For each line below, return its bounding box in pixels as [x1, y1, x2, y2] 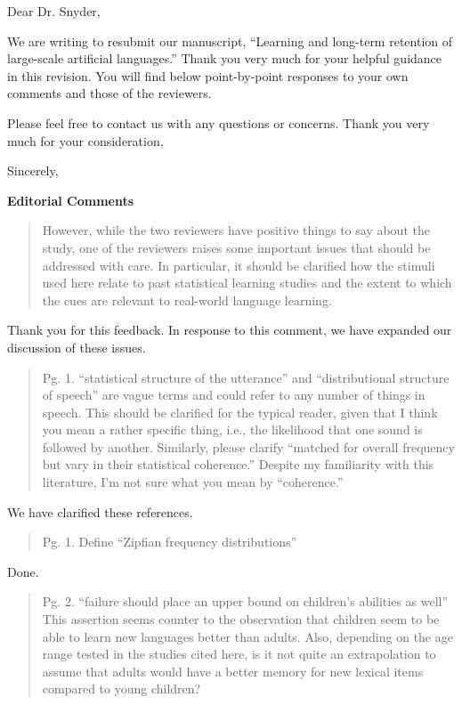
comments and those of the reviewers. [7, 84, 212, 102]
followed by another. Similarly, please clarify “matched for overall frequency [42, 437, 455, 456]
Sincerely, [7, 161, 59, 180]
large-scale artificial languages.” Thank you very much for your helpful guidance [7, 49, 442, 68]
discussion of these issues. [7, 337, 146, 356]
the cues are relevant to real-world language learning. [42, 290, 332, 309]
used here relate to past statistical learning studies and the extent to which [42, 273, 452, 292]
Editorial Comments [7, 190, 134, 209]
